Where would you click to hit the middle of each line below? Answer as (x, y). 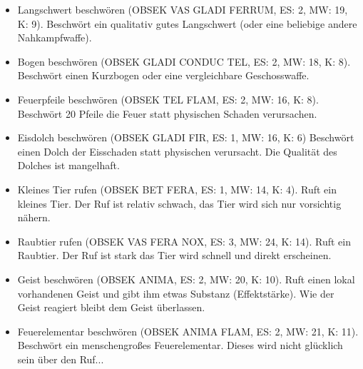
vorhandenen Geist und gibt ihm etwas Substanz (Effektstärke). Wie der (176, 293)
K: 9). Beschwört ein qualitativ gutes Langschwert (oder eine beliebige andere (187, 23)
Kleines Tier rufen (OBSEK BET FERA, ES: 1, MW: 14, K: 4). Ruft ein (177, 189)
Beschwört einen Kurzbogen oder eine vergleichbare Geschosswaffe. (163, 75)
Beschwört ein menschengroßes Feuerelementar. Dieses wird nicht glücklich (180, 345)
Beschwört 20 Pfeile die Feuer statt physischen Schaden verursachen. (167, 113)
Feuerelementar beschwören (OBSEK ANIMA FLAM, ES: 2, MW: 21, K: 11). (188, 331)
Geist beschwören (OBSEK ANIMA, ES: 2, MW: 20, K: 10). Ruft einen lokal (186, 279)
